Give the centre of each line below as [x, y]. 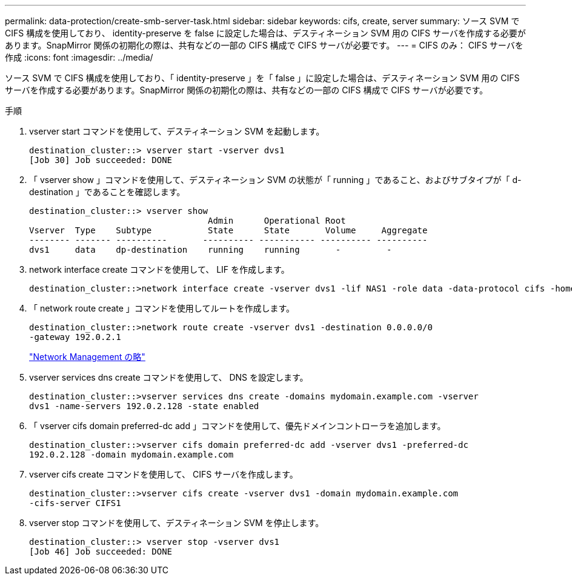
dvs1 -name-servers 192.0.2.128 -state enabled [144, 406]
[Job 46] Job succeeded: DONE [101, 552]
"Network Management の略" [87, 357]
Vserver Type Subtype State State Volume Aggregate [228, 230]
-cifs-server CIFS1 [75, 503]
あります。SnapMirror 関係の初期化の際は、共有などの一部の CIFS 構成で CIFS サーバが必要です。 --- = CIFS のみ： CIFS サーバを [264, 45]
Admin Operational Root [277, 221]
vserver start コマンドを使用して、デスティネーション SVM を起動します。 [177, 131]
